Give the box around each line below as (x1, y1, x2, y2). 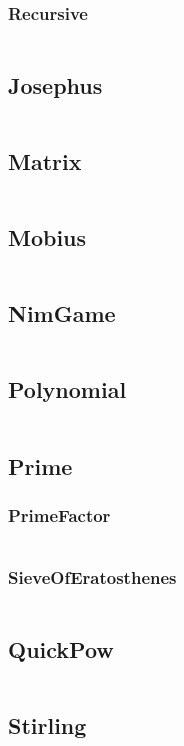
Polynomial (8, 374, 127, 405)
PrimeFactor (8, 502, 111, 527)
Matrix (8, 145, 82, 176)
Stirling (8, 710, 87, 741)
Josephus (8, 69, 103, 100)
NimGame (8, 298, 116, 329)
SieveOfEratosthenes (8, 565, 177, 590)
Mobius (8, 222, 87, 253)
